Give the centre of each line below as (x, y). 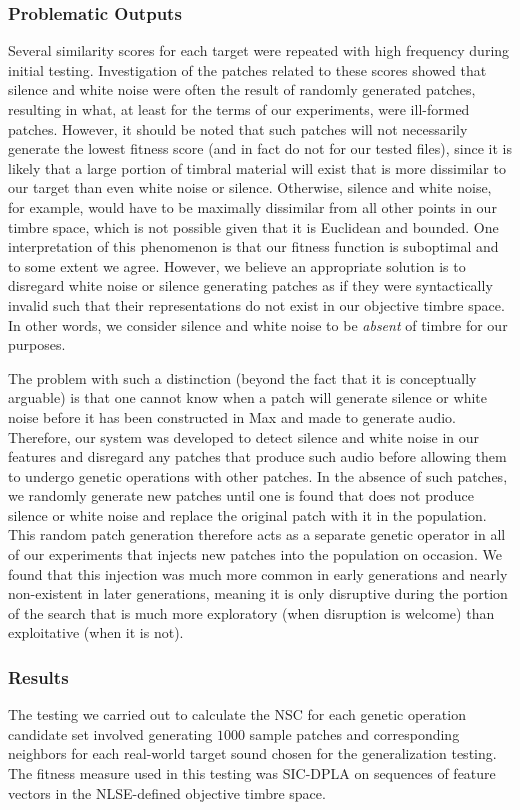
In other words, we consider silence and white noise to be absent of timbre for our (258, 324)
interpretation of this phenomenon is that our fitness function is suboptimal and (253, 246)
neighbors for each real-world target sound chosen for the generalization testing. (252, 753)
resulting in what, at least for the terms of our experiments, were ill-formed (239, 109)
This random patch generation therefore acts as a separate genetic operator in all (257, 534)
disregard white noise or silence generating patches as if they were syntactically (250, 285)
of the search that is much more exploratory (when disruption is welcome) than (251, 612)
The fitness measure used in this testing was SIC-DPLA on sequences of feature (252, 773)
